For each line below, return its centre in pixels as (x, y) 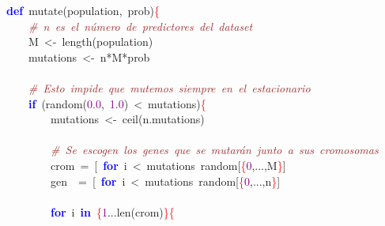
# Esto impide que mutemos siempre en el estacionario (170, 87)
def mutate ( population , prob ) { (83, 10)
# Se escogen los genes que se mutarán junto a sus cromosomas (215, 150)
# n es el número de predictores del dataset (141, 26)
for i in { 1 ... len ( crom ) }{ (113, 211)
